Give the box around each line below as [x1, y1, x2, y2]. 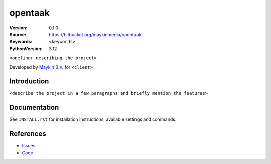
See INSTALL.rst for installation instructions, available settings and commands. [9, 116, 177, 122]
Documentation [9, 103, 59, 112]
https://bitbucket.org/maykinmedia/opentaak [49, 31, 142, 37]
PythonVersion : [9, 45, 43, 52]
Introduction [9, 77, 49, 86]
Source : [9, 31, 27, 37]
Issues [22, 143, 36, 149]
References [9, 130, 46, 138]
